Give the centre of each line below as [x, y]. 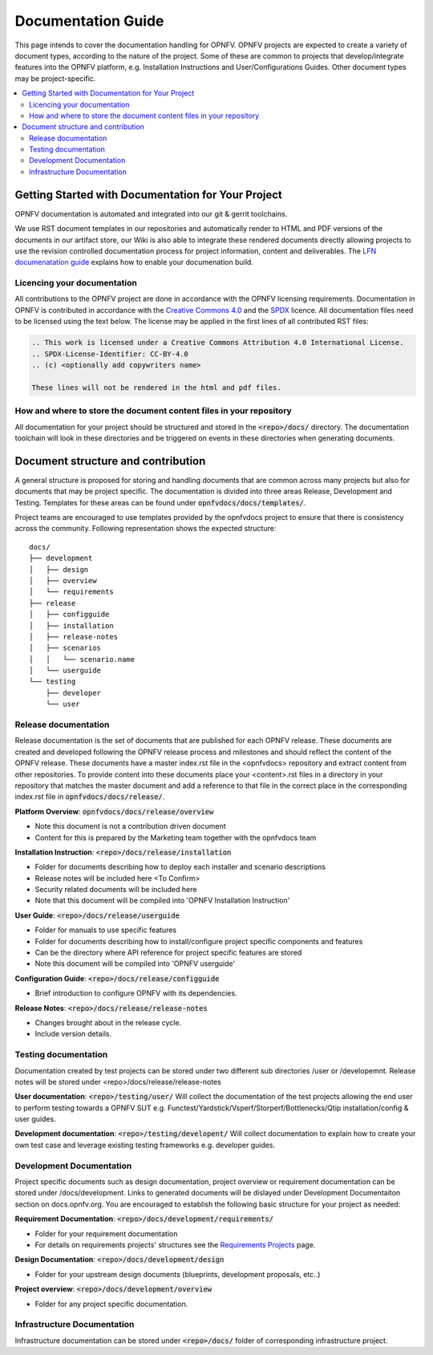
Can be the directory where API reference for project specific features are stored [168, 953]
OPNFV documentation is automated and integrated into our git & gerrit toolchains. [151, 213]
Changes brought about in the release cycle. [108, 1022]
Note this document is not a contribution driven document [130, 826]
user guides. [35, 1119]
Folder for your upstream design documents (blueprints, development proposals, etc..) [178, 1274]
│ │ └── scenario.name [82, 659]
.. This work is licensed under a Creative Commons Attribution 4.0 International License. [218, 343]
